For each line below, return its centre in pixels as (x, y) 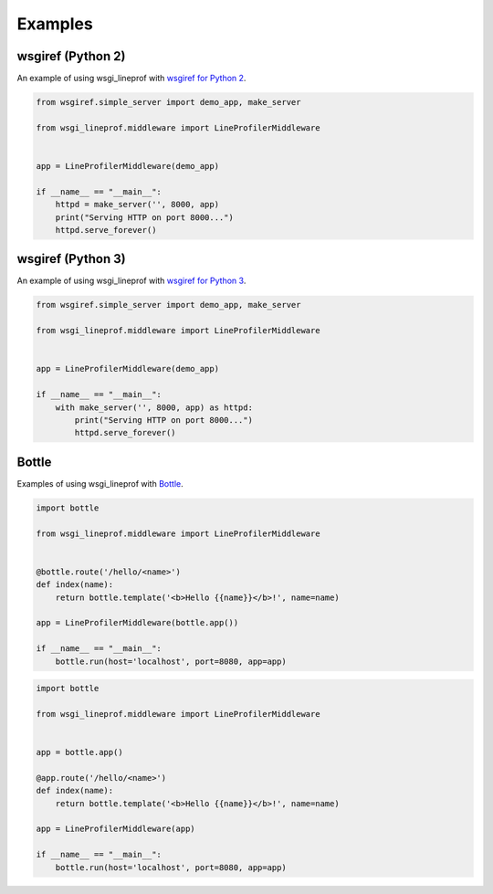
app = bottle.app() (79, 752)
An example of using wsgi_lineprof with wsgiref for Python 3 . (131, 281)
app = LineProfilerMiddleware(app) (115, 829)
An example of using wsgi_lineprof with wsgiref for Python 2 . (131, 79)
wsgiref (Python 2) (71, 56)
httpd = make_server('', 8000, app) (137, 205)
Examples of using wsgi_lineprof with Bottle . (100, 483)
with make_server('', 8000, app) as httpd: (154, 407)
